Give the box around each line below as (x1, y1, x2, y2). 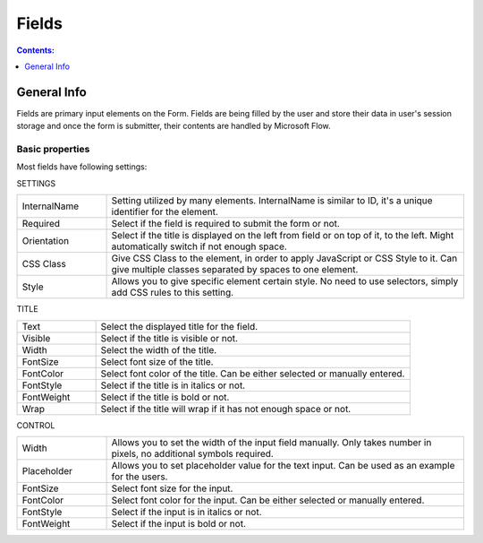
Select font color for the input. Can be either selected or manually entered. (111, 494, 425, 506)
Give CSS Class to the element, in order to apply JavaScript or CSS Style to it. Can (111, 252, 458, 264)
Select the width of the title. (100, 343, 217, 356)
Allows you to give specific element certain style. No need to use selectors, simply (111, 275, 459, 288)
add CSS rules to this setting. (111, 287, 234, 299)
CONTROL (16, 419, 55, 430)
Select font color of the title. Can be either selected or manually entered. (100, 367, 405, 380)
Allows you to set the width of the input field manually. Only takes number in (111, 435, 432, 448)
